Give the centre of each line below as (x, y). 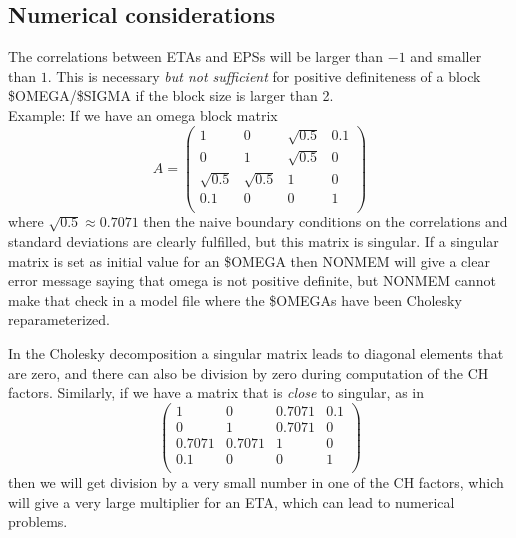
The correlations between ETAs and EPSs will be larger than (196, 56)
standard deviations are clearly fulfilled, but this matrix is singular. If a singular (253, 241)
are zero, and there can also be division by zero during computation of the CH (248, 372)
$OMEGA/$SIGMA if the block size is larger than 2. (171, 95)
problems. (38, 521)
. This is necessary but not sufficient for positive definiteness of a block (264, 75)
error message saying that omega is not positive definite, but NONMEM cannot (252, 280)
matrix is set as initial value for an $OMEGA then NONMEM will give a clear (249, 260)
